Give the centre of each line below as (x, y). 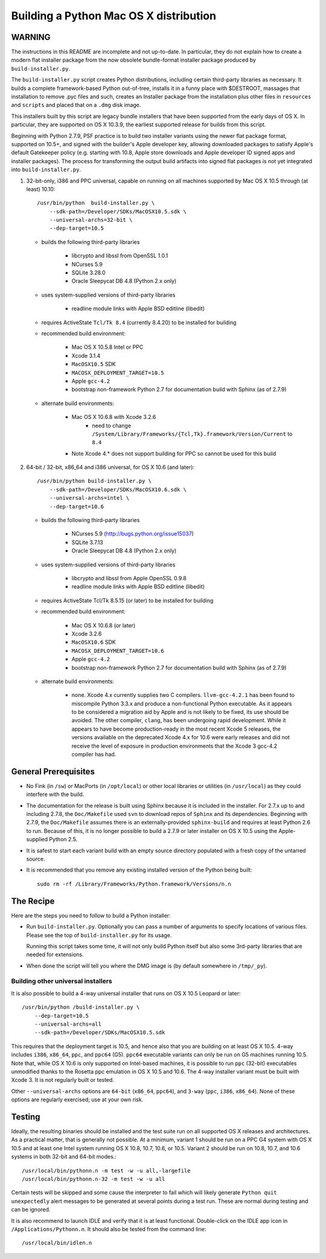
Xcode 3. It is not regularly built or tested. (63, 1080)
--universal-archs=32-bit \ (91, 220)
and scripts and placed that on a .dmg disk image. (76, 105)
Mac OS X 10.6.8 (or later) (104, 625)
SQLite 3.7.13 (88, 542)
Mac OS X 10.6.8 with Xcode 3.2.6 (114, 417)
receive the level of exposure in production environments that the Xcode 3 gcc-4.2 (174, 746)
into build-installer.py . (46, 170)
